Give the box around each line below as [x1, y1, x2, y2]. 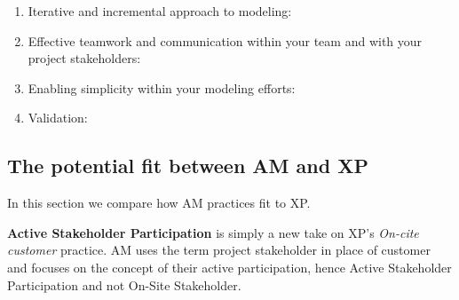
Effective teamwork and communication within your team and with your [28, 31, 423, 50]
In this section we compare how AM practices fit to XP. [7, 193, 311, 212]
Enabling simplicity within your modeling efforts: [28, 78, 296, 97]
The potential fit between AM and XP [7, 152, 368, 179]
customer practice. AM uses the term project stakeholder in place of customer [7, 241, 431, 259]
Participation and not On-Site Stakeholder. [7, 275, 241, 294]
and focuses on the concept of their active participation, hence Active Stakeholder [7, 257, 452, 276]
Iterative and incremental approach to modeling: [28, 2, 292, 20]
